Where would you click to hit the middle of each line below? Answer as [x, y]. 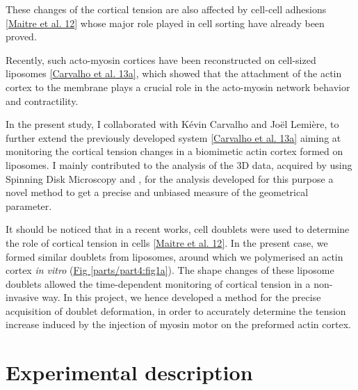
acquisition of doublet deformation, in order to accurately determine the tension [176, 310]
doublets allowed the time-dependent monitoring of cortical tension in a [158, 283]
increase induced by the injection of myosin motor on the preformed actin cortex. [178, 324]
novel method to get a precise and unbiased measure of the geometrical [157, 192]
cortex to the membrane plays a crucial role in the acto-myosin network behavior [178, 87]
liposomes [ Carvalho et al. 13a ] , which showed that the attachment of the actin [174, 73]
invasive [22, 297]
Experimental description [129, 372]
